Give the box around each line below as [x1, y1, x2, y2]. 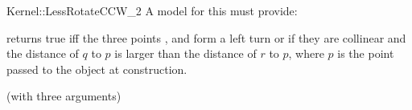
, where [288, 45, 324, 62]
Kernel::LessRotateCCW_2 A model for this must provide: [6, 2, 298, 18]
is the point [337, 45, 394, 62]
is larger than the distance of [114, 45, 257, 62]
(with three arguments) [6, 88, 122, 104]
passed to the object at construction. [6, 60, 187, 77]
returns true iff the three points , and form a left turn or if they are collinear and [6, 29, 406, 46]
